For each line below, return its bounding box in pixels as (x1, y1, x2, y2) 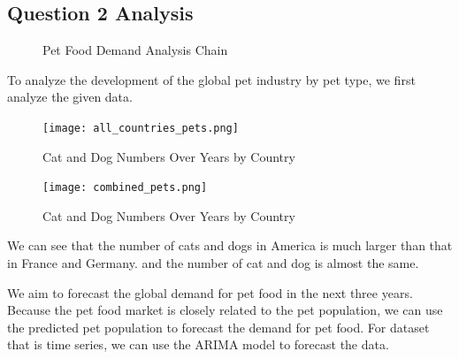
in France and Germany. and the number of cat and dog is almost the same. (7, 254, 419, 272)
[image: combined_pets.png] (42, 181, 208, 195)
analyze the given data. (7, 88, 133, 106)
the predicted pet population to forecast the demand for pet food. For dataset (7, 317, 430, 336)
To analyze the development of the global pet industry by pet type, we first (7, 70, 416, 88)
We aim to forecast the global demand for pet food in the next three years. (7, 283, 413, 302)
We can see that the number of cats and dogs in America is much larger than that (7, 236, 453, 255)
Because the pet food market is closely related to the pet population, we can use (7, 301, 443, 319)
